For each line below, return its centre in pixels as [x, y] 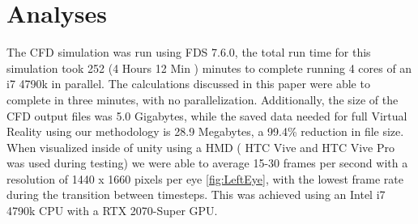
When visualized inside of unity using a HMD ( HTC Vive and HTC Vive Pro [200, 147]
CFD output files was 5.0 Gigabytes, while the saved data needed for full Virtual [207, 115]
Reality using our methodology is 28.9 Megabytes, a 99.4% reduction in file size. [205, 131]
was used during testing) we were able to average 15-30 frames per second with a [207, 163]
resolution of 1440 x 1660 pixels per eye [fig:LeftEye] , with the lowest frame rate [205, 178]
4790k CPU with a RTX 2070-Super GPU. [112, 211]
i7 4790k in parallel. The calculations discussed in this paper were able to [188, 84]
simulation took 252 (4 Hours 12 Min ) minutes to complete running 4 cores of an [209, 68]
